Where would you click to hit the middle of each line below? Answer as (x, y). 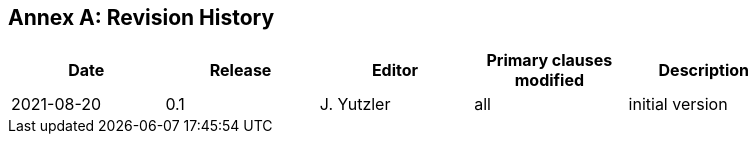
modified (549, 80)
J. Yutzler (355, 104)
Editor (395, 70)
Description (703, 70)
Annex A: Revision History (141, 17)
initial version (678, 104)
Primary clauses (549, 60)
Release (240, 70)
